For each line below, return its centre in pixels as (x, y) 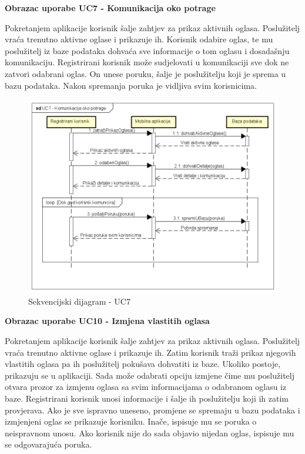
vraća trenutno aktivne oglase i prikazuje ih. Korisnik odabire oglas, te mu (139, 39)
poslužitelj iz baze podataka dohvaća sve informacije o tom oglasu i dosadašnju (147, 50)
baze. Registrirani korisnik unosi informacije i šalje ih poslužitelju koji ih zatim (147, 398)
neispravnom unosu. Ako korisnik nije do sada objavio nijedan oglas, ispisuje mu (150, 433)
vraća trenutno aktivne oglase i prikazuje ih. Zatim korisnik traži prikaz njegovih (150, 352)
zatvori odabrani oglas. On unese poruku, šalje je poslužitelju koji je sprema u (145, 73)
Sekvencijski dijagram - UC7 (79, 301)
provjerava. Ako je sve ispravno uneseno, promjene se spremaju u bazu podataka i (152, 410)
